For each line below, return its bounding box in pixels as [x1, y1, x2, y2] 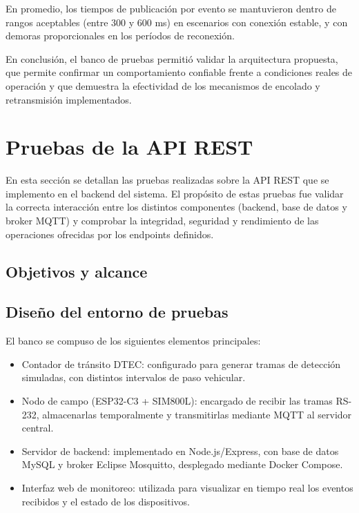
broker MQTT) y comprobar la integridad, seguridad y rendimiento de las [6, 213, 319, 228]
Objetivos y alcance [6, 260, 148, 282]
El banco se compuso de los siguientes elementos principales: [6, 333, 261, 348]
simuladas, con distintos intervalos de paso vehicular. [21, 370, 246, 385]
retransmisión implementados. [6, 92, 132, 106]
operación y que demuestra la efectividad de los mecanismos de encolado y [6, 78, 320, 93]
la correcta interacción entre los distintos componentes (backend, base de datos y [6, 200, 347, 214]
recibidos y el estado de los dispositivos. [21, 494, 190, 508]
